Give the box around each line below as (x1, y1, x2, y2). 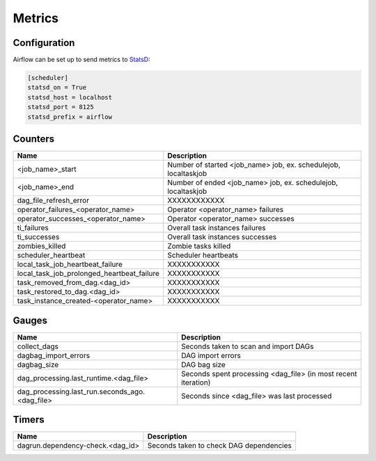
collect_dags (17, 341, 59, 351)
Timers (13, 414, 45, 426)
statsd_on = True (27, 83, 87, 92)
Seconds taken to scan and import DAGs (181, 341, 314, 351)
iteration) (181, 378, 211, 387)
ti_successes (17, 232, 60, 242)
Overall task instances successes (167, 232, 277, 242)
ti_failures (17, 223, 49, 233)
